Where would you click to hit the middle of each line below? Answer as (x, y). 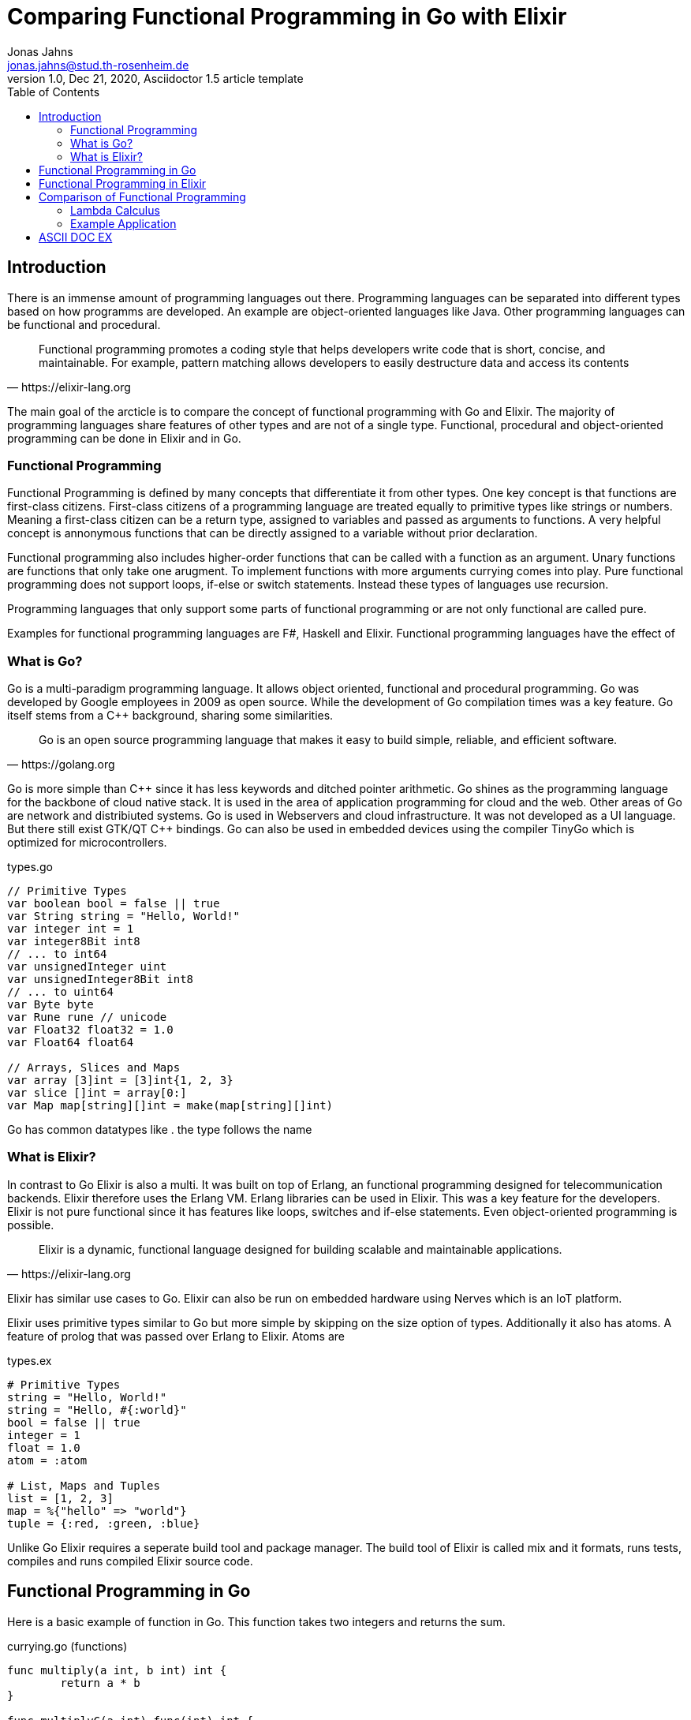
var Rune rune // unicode (87, 1017)
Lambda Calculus (115, 210)
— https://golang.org (61, 765)
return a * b (100, 1683)
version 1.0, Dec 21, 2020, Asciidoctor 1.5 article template (155, 78)
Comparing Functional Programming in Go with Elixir (287, 17)
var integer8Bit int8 (74, 942)
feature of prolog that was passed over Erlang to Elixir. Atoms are (176, 1336)
